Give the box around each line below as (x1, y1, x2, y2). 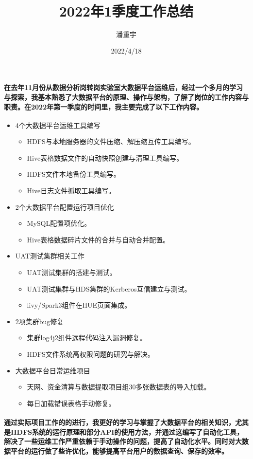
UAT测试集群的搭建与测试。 (27, 267, 117, 277)
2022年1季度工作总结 (59, 1, 194, 21)
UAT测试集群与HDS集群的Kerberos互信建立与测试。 (27, 283, 191, 294)
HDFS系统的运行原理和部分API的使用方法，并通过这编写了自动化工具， (10, 426, 244, 437)
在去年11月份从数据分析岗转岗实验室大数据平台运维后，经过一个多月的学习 (4, 82, 243, 92)
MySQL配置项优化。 (27, 218, 91, 228)
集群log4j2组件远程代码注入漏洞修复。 (27, 332, 147, 343)
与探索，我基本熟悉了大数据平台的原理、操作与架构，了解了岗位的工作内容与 (4, 92, 249, 102)
